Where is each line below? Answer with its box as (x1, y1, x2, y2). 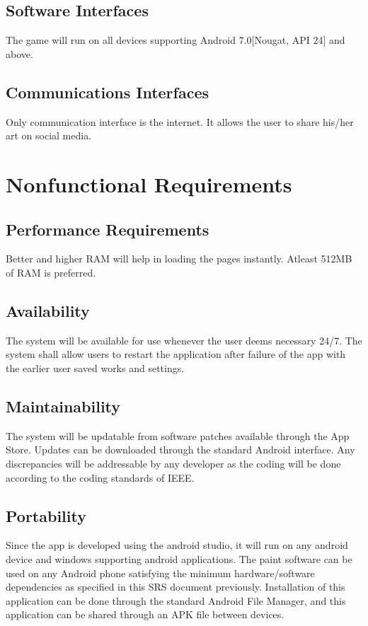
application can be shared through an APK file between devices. (6, 607, 284, 622)
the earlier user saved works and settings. (6, 360, 185, 375)
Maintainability (6, 395, 121, 417)
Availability (6, 299, 90, 321)
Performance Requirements (6, 218, 209, 240)
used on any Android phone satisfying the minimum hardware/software (6, 565, 315, 580)
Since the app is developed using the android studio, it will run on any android (6, 538, 348, 552)
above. (6, 46, 33, 61)
